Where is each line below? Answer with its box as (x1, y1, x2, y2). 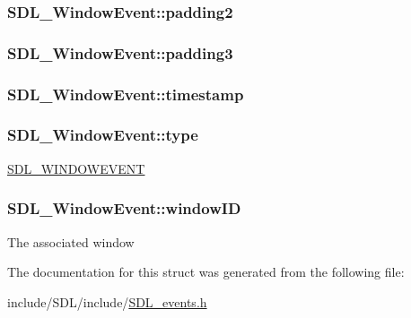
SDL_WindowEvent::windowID (7, 197, 241, 219)
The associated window (7, 232, 135, 251)
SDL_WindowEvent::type (7, 124, 198, 146)
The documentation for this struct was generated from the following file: (7, 262, 405, 281)
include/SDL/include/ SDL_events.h (7, 292, 207, 311)
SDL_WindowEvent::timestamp (7, 82, 244, 105)
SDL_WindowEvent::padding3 (7, 41, 233, 64)
